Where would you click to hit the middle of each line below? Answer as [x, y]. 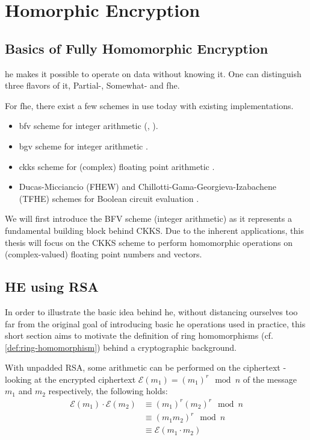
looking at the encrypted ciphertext [70, 379]
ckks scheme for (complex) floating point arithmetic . [117, 166]
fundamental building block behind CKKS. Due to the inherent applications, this [154, 230]
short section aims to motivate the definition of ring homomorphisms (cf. [139, 335]
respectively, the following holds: [108, 391]
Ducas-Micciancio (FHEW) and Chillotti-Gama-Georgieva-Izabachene [147, 187]
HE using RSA [52, 287]
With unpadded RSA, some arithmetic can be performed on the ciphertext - [146, 367]
